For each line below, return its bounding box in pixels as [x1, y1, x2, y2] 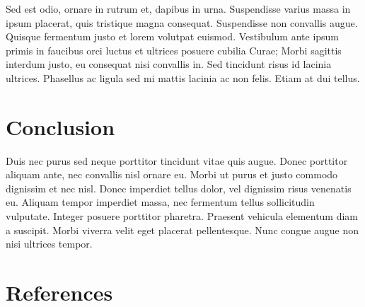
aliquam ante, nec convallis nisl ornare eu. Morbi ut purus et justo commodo [6, 167, 338, 182]
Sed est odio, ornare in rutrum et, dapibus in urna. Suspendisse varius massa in [6, 1, 351, 16]
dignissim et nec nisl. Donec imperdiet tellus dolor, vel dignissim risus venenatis [6, 180, 352, 195]
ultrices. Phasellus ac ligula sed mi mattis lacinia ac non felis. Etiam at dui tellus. [6, 70, 360, 85]
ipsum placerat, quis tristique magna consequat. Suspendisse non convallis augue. [6, 15, 358, 30]
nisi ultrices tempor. [6, 236, 93, 251]
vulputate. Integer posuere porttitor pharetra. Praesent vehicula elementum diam [6, 209, 359, 224]
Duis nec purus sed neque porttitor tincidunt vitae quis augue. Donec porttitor [6, 153, 348, 168]
